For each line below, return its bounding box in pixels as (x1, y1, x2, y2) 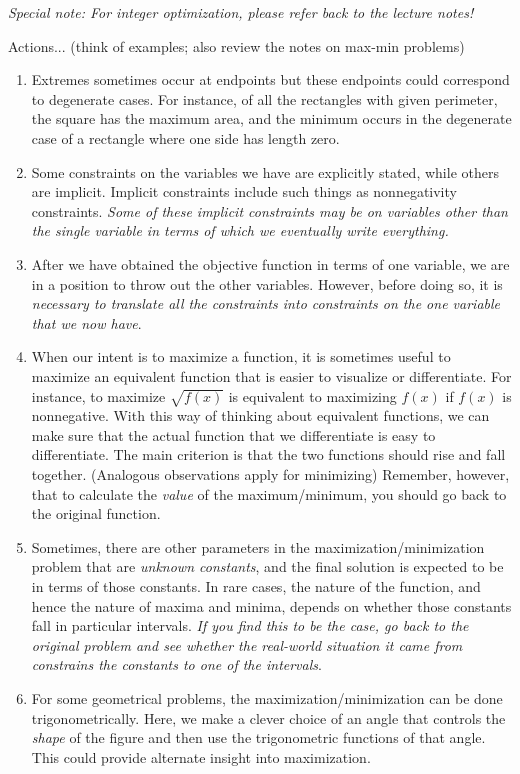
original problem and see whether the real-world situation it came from (31, 634, 463, 655)
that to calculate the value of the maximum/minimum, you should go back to (31, 483, 507, 504)
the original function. (31, 503, 161, 524)
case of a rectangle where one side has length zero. (31, 127, 340, 148)
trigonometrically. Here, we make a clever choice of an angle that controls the (31, 707, 506, 728)
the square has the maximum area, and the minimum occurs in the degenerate (31, 108, 512, 129)
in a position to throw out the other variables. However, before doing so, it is (31, 273, 503, 294)
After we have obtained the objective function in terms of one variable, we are (31, 253, 510, 274)
